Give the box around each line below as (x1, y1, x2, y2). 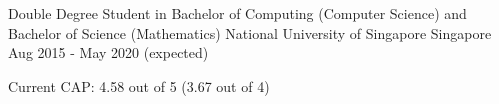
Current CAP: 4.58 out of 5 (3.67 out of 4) (8, 75, 270, 96)
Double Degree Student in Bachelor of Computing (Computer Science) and (8, 3, 467, 23)
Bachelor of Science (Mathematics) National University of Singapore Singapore (8, 22, 492, 43)
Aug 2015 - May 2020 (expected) (8, 42, 209, 63)
